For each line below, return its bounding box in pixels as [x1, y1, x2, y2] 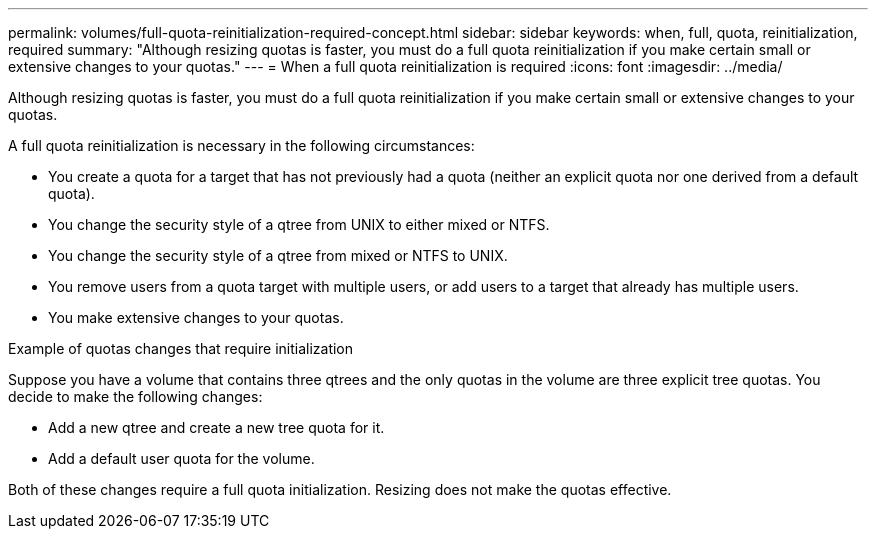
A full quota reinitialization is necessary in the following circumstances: [8, 137, 475, 154]
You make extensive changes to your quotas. [48, 309, 344, 326]
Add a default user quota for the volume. [48, 450, 315, 467]
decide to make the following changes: [8, 388, 263, 405]
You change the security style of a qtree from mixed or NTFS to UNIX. [48, 247, 508, 264]
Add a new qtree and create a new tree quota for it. [48, 419, 385, 436]
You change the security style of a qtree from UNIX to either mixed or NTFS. [48, 216, 550, 233]
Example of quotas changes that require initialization [8, 340, 354, 357]
